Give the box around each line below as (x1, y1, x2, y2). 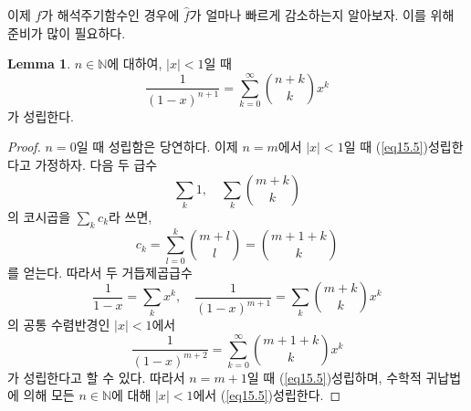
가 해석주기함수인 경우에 (41, 5, 180, 24)
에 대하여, (107, 54, 162, 73)
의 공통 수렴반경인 (7, 315, 110, 334)
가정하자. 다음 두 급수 (35, 154, 158, 174)
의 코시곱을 (7, 206, 71, 226)
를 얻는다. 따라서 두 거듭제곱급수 (7, 262, 193, 281)
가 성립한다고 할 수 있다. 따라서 (7, 367, 185, 386)
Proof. (7, 137, 41, 156)
